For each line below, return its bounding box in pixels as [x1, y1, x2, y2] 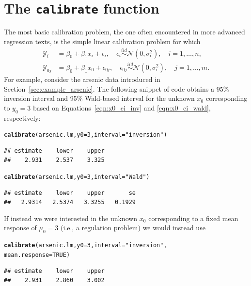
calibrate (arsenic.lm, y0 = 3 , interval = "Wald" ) [4, 173, 150, 180]
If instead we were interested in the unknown [4, 213, 138, 223]
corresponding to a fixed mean [148, 213, 238, 223]
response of [4, 222, 37, 233]
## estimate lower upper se [4, 189, 136, 196]
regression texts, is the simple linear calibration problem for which [4, 36, 201, 46]
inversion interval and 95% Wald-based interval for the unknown [4, 93, 195, 103]
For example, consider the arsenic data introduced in [4, 74, 160, 84]
